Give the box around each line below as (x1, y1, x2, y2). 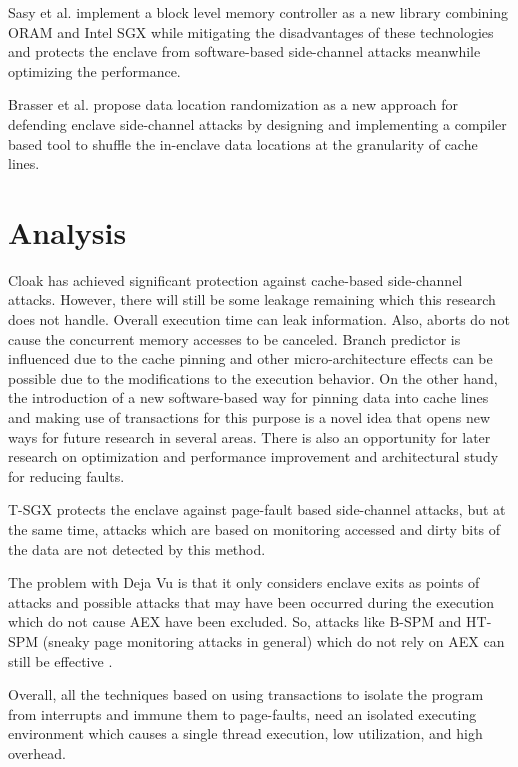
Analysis (8, 211, 127, 252)
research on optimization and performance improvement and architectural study (8, 446, 499, 467)
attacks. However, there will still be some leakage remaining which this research (8, 289, 496, 310)
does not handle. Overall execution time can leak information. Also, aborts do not (8, 309, 511, 330)
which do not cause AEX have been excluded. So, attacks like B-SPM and (8, 611, 462, 632)
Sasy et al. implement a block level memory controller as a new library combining (8, 2, 509, 22)
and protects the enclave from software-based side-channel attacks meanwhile (8, 41, 481, 62)
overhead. (8, 742, 66, 763)
